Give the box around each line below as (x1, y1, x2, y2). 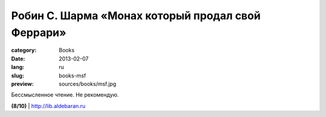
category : (11, 47, 37, 54)
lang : (11, 64, 25, 71)
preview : (11, 80, 34, 87)
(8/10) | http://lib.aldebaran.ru (11, 102, 86, 109)
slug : (11, 72, 24, 79)
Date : (11, 55, 25, 62)
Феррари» (11, 26, 66, 39)
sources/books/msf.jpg (59, 80, 117, 87)
